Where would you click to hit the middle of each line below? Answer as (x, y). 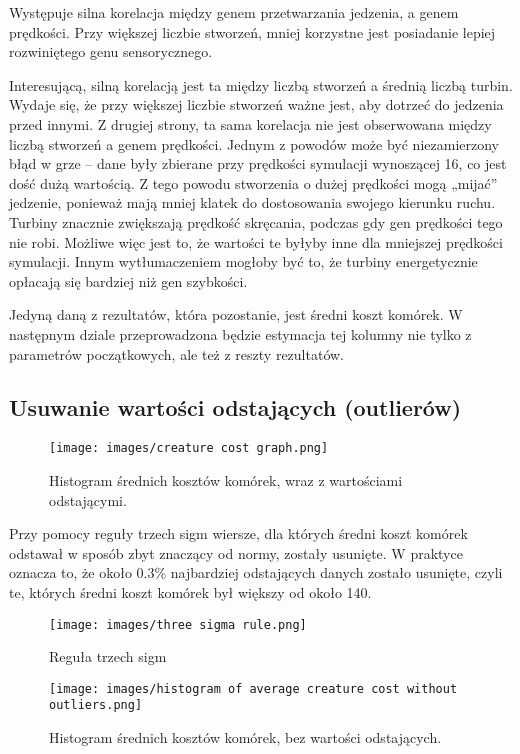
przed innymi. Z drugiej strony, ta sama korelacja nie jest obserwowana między (250, 123)
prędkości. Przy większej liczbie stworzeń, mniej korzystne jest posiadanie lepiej (252, 31)
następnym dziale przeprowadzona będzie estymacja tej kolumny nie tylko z (240, 333)
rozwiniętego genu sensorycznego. (111, 51)
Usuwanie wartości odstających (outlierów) (235, 407)
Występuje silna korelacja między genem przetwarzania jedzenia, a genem (234, 12)
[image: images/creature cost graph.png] (189, 448)
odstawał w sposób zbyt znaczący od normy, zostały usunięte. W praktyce (236, 552)
